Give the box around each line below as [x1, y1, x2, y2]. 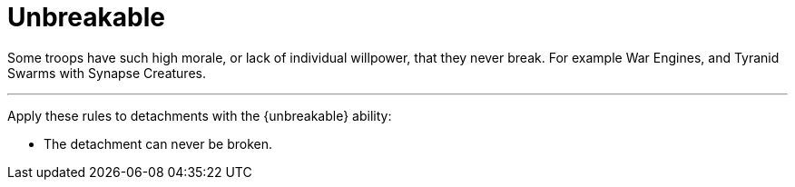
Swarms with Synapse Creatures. [7, 64, 206, 81]
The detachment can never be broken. [44, 135, 272, 152]
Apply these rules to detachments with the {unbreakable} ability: [7, 107, 392, 123]
